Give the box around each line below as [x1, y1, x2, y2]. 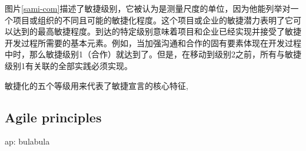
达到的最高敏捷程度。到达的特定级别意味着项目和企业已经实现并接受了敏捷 [12, 25, 301, 37]
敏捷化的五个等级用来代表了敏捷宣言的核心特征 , [5, 79, 188, 91]
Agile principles [5, 108, 102, 126]
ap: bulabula [5, 135, 50, 147]
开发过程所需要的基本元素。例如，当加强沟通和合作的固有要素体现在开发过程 [5, 36, 301, 49]
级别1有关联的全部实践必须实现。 [5, 59, 132, 71]
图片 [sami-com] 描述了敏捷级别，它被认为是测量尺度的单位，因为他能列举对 [5, 2, 291, 14]
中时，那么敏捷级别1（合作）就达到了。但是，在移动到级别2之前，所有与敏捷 [5, 48, 301, 60]
